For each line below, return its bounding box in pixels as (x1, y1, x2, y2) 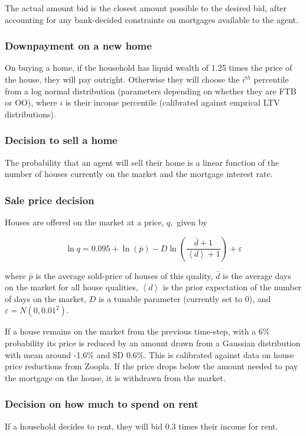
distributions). (5, 107, 56, 120)
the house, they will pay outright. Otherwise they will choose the (5, 73, 240, 85)
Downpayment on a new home (5, 38, 152, 53)
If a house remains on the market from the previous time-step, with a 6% (5, 325, 270, 337)
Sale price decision (5, 192, 95, 207)
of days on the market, (5, 292, 87, 304)
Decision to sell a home (5, 133, 118, 147)
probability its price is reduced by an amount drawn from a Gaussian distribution (5, 336, 301, 349)
